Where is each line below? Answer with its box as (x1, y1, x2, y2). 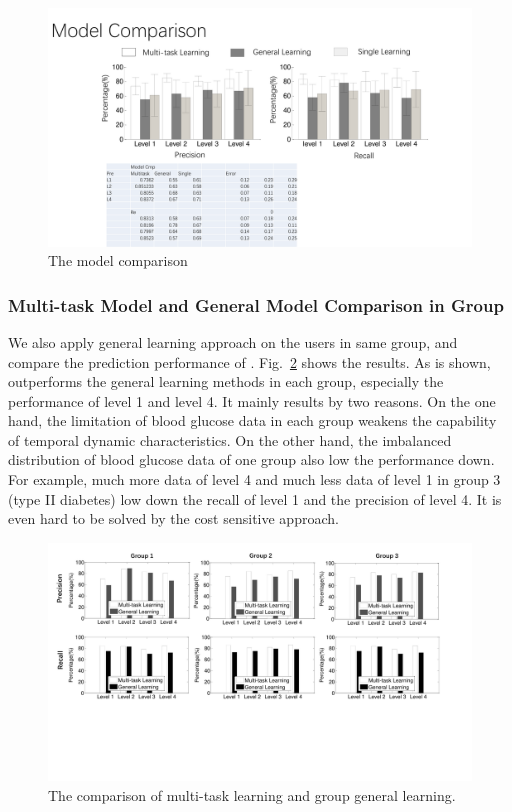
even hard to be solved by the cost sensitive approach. (8, 508, 339, 529)
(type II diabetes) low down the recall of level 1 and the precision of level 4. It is (8, 488, 502, 509)
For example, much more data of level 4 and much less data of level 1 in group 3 (8, 469, 501, 490)
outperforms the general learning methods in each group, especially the (8, 371, 444, 392)
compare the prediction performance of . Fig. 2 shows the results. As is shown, (8, 351, 491, 372)
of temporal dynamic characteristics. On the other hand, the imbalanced (8, 429, 452, 450)
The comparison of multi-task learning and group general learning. (48, 784, 456, 805)
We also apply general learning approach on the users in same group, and (8, 331, 458, 352)
